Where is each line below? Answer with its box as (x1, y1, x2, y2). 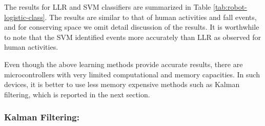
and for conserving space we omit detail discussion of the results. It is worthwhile (4, 22, 259, 32)
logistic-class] (4, 11, 45, 22)
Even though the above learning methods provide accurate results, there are (4, 58, 243, 69)
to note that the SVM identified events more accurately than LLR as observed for (4, 31, 261, 42)
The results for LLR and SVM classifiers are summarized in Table (4, 2, 211, 12)
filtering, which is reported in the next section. (4, 89, 150, 99)
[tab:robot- (213, 2, 247, 12)
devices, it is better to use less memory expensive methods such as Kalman (4, 79, 240, 90)
